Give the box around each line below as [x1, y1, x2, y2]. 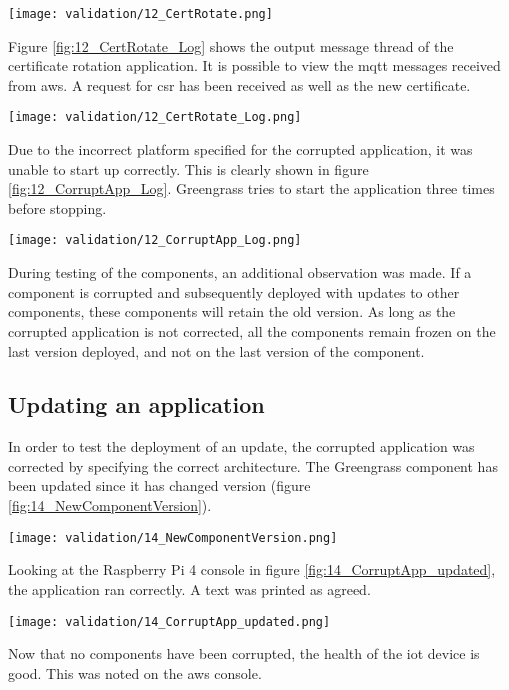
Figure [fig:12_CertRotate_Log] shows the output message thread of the [8, 35, 454, 56]
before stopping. [8, 197, 107, 218]
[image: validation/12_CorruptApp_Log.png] [8, 233, 302, 248]
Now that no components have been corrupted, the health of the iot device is [8, 643, 480, 664]
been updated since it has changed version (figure [8, 475, 311, 496]
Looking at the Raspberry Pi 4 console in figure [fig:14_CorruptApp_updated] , [8, 559, 496, 580]
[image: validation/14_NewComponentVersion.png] [8, 530, 338, 545]
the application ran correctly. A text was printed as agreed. [8, 578, 371, 599]
